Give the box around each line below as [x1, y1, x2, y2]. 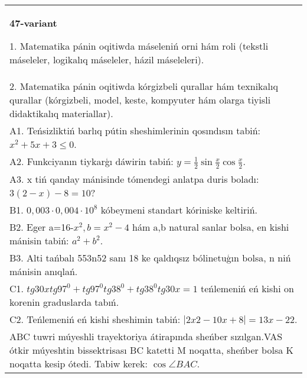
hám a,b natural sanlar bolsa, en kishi [132, 219, 289, 234]
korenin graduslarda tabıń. [9, 295, 119, 309]
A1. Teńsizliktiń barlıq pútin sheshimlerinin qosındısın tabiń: [9, 124, 261, 137]
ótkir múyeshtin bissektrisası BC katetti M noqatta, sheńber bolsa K [9, 343, 293, 357]
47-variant [9, 16, 57, 30]
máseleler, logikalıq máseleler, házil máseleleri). [9, 53, 204, 66]
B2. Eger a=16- [9, 219, 74, 234]
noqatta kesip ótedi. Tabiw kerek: [9, 356, 148, 370]
